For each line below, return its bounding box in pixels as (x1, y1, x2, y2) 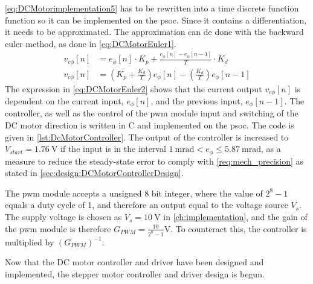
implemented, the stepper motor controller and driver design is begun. (5, 267, 265, 280)
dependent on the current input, (5, 95, 124, 107)
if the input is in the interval (60, 142, 166, 155)
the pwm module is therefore (5, 222, 111, 235)
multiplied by (5, 235, 54, 248)
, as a (260, 142, 281, 155)
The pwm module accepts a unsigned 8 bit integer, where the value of (5, 186, 263, 199)
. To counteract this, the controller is (170, 222, 307, 235)
